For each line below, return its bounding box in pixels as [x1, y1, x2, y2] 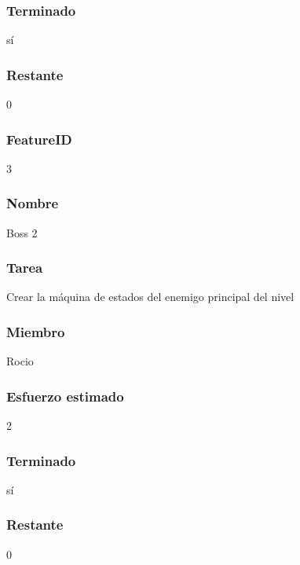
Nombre [6, 193, 59, 213]
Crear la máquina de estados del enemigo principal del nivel [6, 288, 295, 305]
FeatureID [6, 129, 72, 149]
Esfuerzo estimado [6, 386, 124, 405]
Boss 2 [6, 224, 38, 240]
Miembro [6, 321, 65, 341]
